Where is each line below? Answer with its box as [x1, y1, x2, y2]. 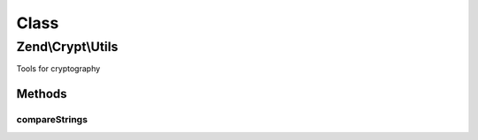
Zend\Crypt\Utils [16, 39, 119, 55]
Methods [16, 86, 67, 101]
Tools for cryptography [16, 63, 101, 74]
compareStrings [16, 114, 89, 126]
